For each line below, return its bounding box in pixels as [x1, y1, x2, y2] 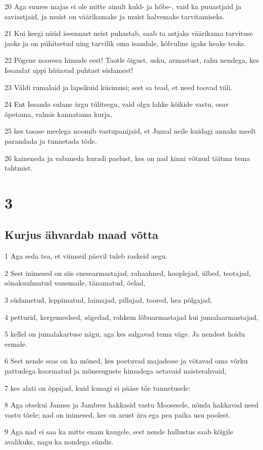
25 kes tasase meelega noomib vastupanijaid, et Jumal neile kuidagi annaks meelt [5, 126, 256, 136]
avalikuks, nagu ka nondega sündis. [5, 436, 114, 447]
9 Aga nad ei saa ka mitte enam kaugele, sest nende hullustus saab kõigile [5, 426, 234, 437]
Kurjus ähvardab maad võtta [5, 227, 159, 242]
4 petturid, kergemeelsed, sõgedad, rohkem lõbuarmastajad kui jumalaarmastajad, [5, 311, 258, 322]
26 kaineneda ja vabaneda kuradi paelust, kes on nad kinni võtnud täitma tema [5, 152, 250, 163]
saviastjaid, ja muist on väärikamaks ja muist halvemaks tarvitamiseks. [5, 11, 225, 21]
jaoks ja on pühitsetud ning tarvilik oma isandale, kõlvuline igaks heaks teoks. [5, 37, 246, 48]
